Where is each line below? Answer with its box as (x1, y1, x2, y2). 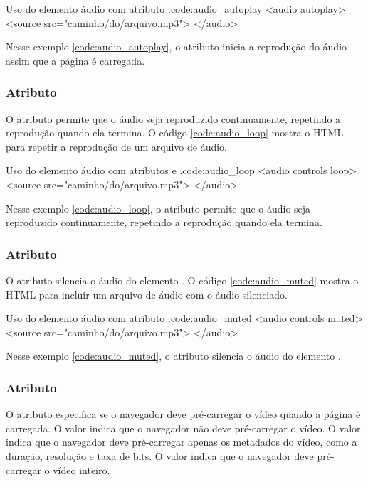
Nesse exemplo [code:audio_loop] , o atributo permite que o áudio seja (6, 200, 311, 215)
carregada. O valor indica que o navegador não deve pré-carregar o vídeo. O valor (6, 420, 361, 435)
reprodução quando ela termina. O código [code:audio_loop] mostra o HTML (6, 125, 344, 140)
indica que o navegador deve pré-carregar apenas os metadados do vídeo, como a (6, 434, 357, 449)
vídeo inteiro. (53, 462, 110, 477)
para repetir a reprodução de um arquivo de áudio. (6, 139, 227, 154)
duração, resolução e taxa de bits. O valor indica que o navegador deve (6, 448, 314, 463)
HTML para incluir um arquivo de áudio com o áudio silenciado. (6, 286, 288, 301)
